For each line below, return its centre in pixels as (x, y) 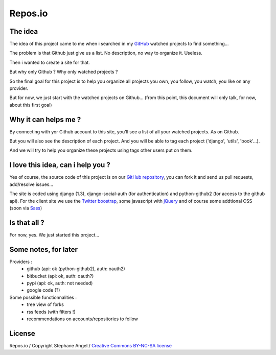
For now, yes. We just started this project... (54, 234)
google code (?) (43, 290)
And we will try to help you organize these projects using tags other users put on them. (101, 150)
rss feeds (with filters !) (51, 312)
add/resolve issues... (31, 184)
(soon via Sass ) (26, 208)
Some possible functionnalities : (43, 297)
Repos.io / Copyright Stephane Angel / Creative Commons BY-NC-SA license (91, 345)
